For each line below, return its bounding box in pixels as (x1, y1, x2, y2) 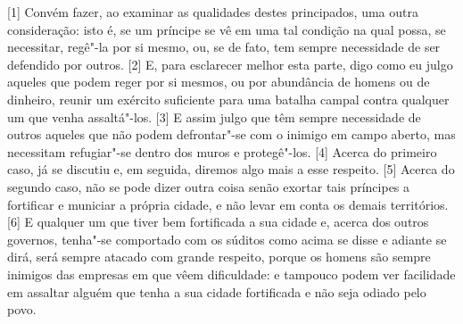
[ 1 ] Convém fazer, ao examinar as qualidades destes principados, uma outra (7, 3, 419, 21)
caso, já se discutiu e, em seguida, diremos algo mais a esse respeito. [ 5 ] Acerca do (7, 160, 455, 179)
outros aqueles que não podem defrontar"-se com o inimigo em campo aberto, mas (7, 125, 456, 144)
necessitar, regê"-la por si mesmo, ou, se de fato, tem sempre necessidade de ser (7, 37, 441, 56)
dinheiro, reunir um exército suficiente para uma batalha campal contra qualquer (7, 89, 450, 108)
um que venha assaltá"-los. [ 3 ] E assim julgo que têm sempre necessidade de (7, 107, 421, 126)
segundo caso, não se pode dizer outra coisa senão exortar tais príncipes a (7, 177, 410, 195)
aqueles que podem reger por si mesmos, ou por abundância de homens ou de (7, 72, 430, 91)
